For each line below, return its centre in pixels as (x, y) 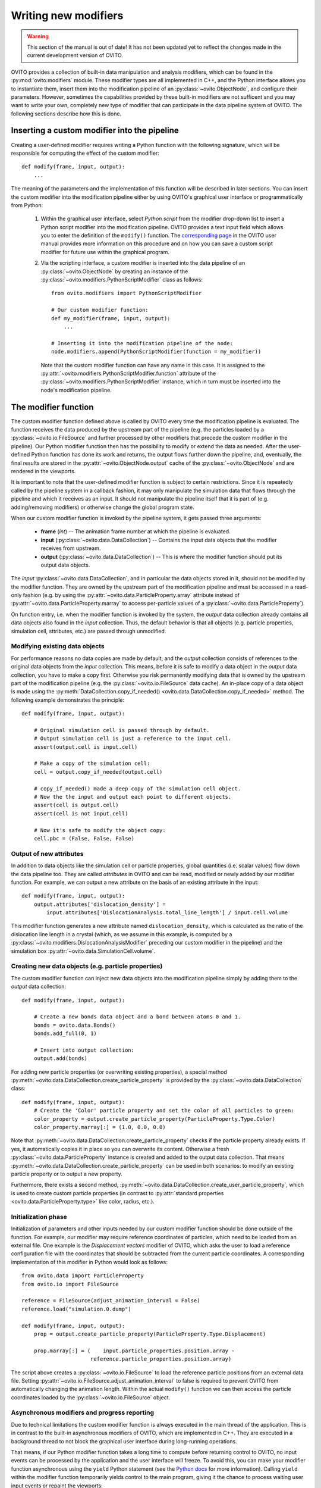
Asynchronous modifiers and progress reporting (83, 1412)
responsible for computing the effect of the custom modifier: (85, 153)
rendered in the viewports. (43, 471)
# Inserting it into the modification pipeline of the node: (142, 343)
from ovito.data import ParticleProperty (83, 1276)
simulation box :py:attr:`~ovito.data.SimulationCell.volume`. (83, 951)
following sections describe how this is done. (66, 114)
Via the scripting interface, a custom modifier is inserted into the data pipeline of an (143, 263)
